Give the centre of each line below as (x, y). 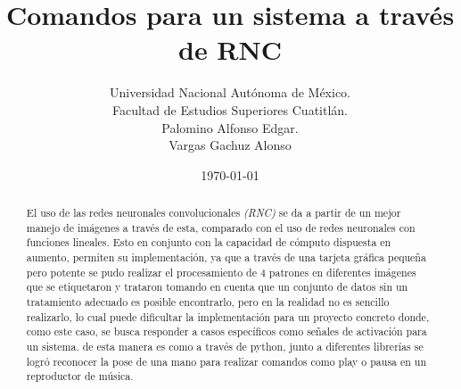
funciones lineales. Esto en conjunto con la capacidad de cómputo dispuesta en (209, 242)
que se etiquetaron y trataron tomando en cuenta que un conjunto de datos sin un (217, 287)
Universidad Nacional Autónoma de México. (230, 92)
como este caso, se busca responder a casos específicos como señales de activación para (226, 331)
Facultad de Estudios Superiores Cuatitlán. (230, 109)
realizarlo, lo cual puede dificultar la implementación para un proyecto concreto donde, (228, 316)
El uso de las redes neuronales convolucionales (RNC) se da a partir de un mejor (214, 213)
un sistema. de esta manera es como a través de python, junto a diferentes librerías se (225, 346)
